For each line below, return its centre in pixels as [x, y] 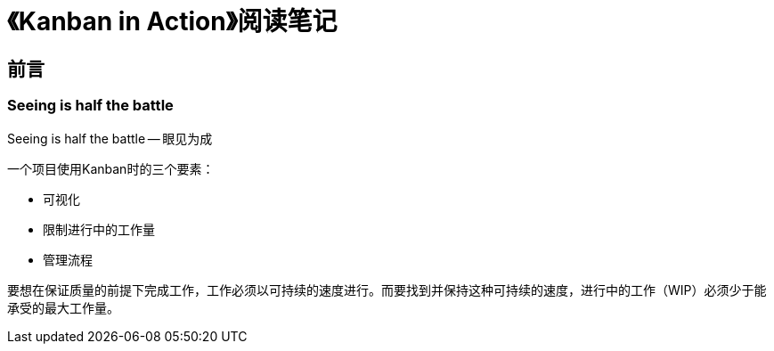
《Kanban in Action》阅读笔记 [172, 21]
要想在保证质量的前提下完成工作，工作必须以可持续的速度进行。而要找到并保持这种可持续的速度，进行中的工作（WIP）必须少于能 [387, 290]
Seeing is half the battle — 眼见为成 [110, 138]
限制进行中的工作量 [99, 229]
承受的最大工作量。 [63, 307]
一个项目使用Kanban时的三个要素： [111, 168]
